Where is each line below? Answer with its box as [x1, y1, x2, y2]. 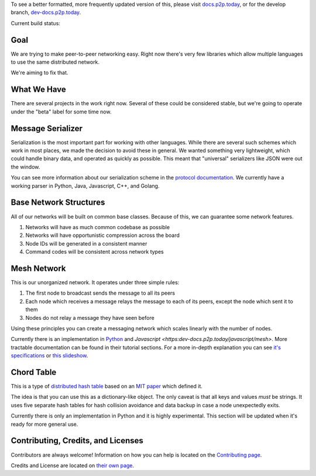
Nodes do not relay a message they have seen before [25, 314, 154, 321]
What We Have [11, 85, 67, 95]
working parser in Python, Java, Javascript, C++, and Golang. [11, 182, 160, 189]
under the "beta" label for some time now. [11, 108, 112, 115]
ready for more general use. [11, 420, 78, 427]
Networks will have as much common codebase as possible [25, 223, 170, 230]
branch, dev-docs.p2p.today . [11, 9, 81, 16]
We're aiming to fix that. [11, 69, 68, 76]
